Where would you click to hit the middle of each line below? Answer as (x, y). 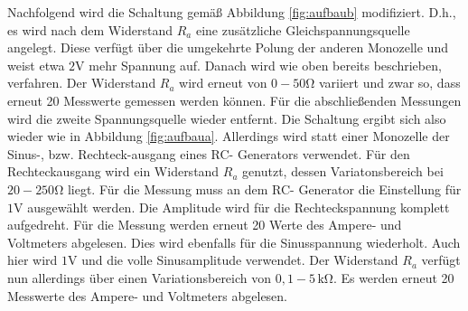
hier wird (33, 260)
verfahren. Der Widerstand (82, 83)
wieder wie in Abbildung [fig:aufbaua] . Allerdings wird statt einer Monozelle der (229, 136)
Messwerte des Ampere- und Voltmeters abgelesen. (148, 295)
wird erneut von (223, 83)
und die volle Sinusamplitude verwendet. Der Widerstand (240, 260)
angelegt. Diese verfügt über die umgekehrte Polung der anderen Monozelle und (228, 47)
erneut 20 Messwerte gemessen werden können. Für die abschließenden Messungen (234, 100)
